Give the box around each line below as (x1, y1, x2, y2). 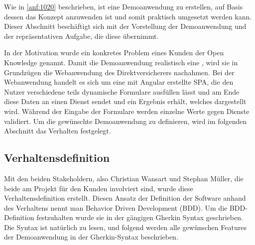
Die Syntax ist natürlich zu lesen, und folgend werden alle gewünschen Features (4, 222, 247, 232)
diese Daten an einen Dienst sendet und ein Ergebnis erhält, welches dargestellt (4, 96, 247, 107)
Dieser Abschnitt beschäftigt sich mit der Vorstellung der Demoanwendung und (4, 21, 247, 31)
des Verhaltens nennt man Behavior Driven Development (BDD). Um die (4, 202, 228, 213)
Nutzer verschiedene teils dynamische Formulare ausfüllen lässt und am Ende (4, 86, 240, 97)
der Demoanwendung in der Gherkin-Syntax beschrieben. (4, 232, 178, 242)
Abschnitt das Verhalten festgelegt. (4, 125, 111, 136)
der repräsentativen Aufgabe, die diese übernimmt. (4, 30, 159, 41)
